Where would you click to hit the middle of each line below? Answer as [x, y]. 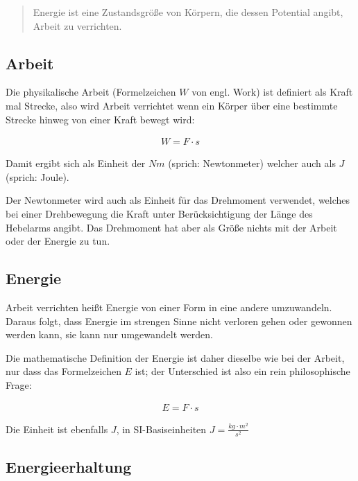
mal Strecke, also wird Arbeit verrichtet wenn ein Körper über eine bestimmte [172, 105]
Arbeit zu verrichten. [77, 25]
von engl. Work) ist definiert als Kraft [272, 92]
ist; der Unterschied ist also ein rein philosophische [242, 371]
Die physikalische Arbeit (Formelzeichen [91, 92]
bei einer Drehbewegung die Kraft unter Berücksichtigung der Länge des [159, 213]
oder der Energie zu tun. [58, 241]
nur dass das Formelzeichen [63, 371]
